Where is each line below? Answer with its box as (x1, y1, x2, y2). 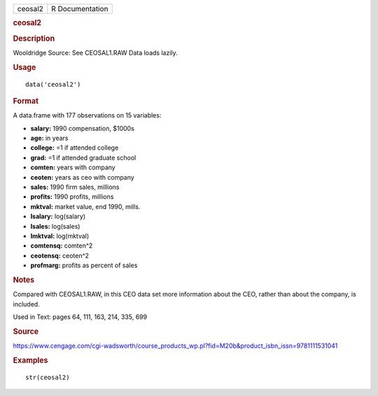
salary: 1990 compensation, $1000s (30, 124, 134, 132)
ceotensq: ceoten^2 (30, 251, 90, 260)
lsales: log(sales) (30, 222, 80, 230)
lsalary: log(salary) (30, 212, 86, 220)
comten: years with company (30, 163, 115, 171)
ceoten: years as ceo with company (30, 173, 134, 181)
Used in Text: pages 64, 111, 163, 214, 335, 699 (13, 312, 147, 321)
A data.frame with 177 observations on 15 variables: (13, 111, 162, 120)
